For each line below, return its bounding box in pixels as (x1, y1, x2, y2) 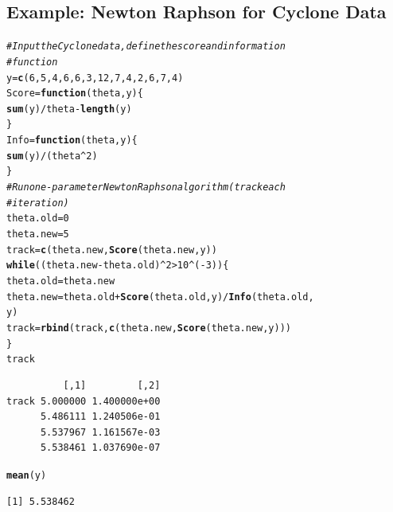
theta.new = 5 (6, 229, 69, 240)
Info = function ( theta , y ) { (6, 135, 138, 147)
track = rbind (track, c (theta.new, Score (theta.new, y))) (6, 322, 291, 334)
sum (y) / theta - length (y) (6, 103, 132, 115)
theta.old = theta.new (6, 276, 115, 287)
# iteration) (6, 197, 69, 209)
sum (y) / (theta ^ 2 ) (6, 150, 98, 162)
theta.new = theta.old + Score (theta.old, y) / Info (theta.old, (6, 291, 314, 303)
